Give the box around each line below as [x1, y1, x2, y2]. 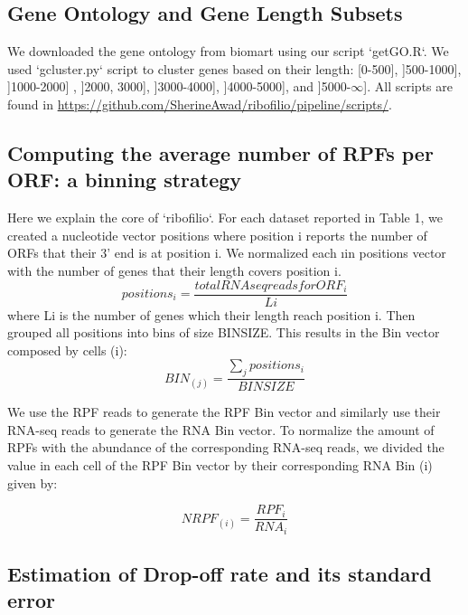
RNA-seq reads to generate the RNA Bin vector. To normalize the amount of [7, 420, 435, 439]
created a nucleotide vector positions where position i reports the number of [7, 225, 427, 244]
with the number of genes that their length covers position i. [7, 260, 342, 279]
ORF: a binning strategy [7, 166, 242, 194]
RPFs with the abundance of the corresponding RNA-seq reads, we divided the [7, 438, 445, 457]
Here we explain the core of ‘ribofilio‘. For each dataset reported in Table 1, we [7, 208, 443, 227]
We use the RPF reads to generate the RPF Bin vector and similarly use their [7, 402, 441, 421]
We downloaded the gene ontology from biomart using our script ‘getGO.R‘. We [7, 42, 449, 61]
